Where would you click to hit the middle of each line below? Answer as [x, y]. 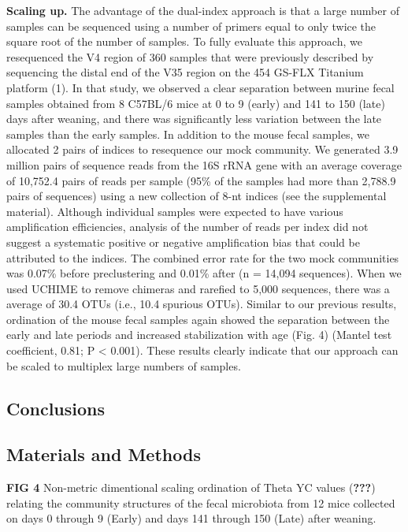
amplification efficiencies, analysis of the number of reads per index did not [187, 227]
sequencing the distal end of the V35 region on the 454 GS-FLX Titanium [185, 72]
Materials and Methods [104, 454]
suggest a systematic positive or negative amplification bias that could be [183, 242]
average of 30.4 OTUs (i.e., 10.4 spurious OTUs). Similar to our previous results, [202, 304]
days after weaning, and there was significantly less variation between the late [194, 119]
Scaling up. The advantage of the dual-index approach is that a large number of [203, 10]
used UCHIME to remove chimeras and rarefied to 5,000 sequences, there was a [198, 288]
